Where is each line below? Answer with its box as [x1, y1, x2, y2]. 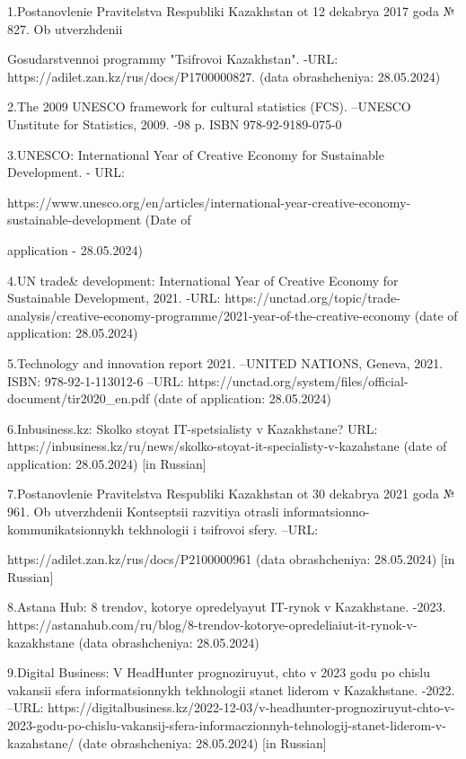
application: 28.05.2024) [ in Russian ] [7, 454, 207, 472]
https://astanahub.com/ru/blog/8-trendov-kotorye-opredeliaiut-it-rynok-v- [7, 615, 418, 634]
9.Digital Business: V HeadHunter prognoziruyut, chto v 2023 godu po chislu [7, 663, 431, 682]
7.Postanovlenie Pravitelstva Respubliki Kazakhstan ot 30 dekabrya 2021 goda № [7, 484, 455, 503]
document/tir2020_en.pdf [7, 389, 150, 408]
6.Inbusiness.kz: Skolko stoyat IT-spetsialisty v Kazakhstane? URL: [7, 419, 378, 437]
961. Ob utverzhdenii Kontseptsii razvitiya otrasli [7, 502, 279, 521]
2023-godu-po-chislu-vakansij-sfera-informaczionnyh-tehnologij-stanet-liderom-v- [7, 716, 446, 734]
